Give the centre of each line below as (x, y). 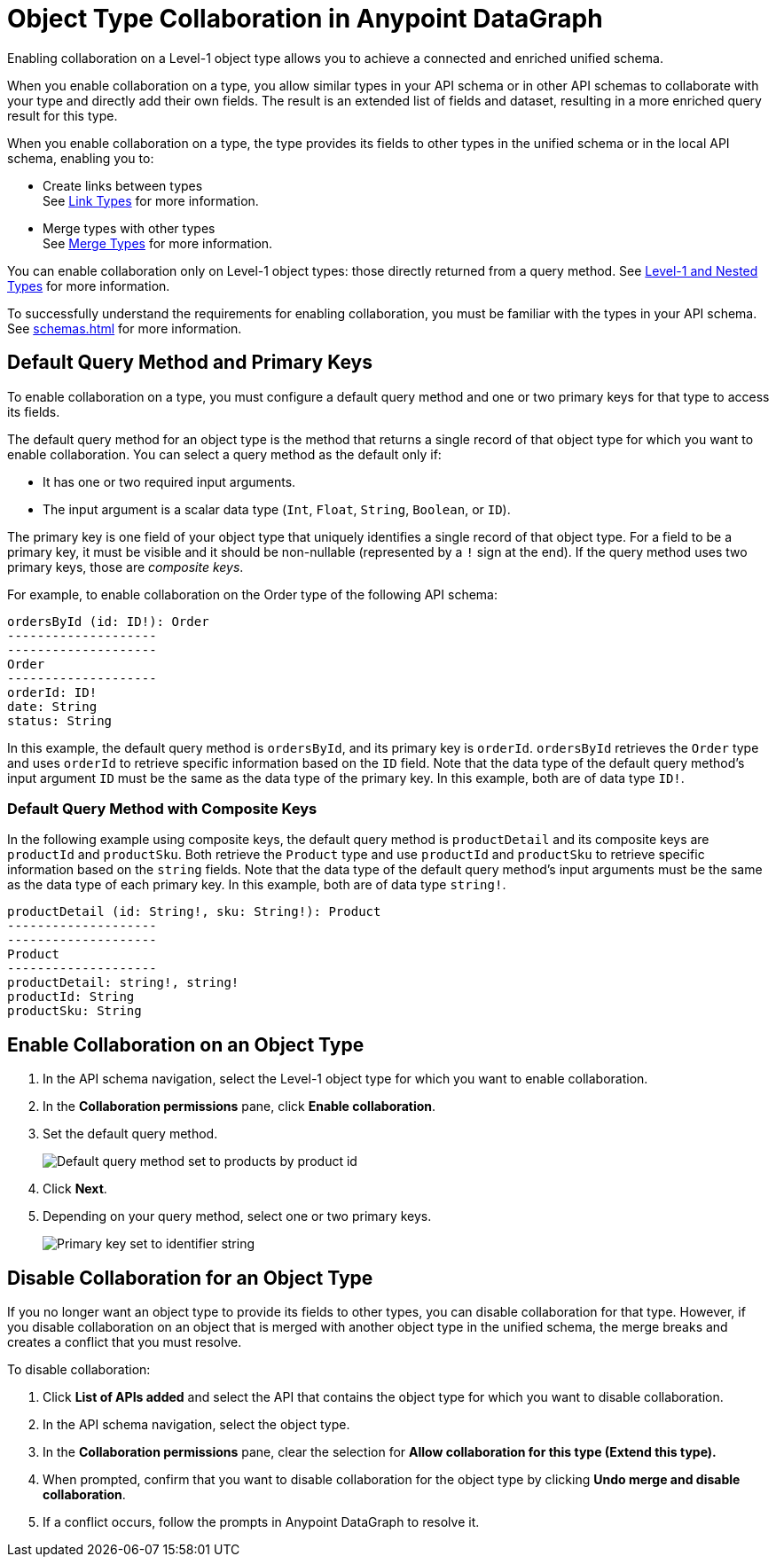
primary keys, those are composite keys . (125, 567)
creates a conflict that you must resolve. (125, 1342)
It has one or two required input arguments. (169, 481)
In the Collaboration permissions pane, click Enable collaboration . (239, 1107)
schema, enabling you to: (81, 158)
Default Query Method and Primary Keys (190, 363)
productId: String (71, 997)
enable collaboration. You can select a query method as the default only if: (224, 454)
